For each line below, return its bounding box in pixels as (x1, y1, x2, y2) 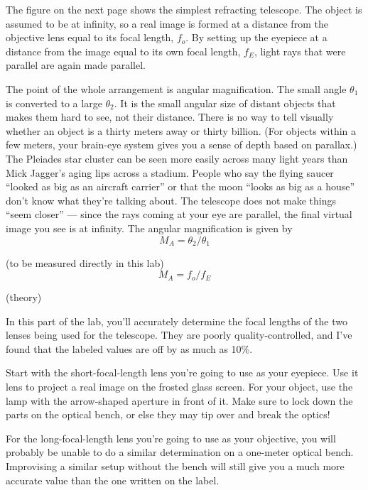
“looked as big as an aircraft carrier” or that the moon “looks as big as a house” (6, 179, 355, 194)
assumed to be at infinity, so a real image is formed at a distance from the (6, 16, 328, 31)
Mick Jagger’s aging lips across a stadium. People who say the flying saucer (6, 165, 334, 180)
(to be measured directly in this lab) (6, 255, 164, 270)
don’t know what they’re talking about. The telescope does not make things (6, 192, 336, 207)
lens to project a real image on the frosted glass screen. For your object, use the (6, 379, 353, 394)
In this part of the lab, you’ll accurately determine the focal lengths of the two (6, 313, 347, 328)
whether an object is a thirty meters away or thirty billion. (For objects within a (6, 123, 357, 138)
